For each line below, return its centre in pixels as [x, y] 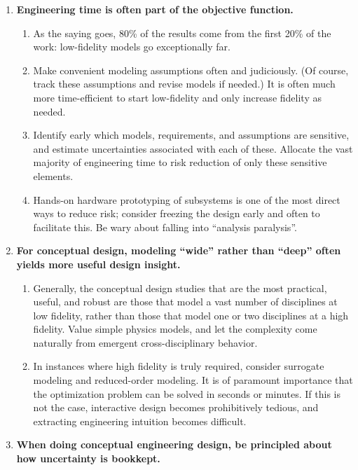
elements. [53, 175]
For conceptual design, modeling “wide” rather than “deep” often [179, 250]
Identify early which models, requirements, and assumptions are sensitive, [191, 135]
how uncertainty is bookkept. [88, 458]
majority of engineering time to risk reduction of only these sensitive [180, 162]
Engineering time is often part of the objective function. [155, 9]
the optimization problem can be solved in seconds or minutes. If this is [187, 393]
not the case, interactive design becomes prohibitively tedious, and [176, 407]
